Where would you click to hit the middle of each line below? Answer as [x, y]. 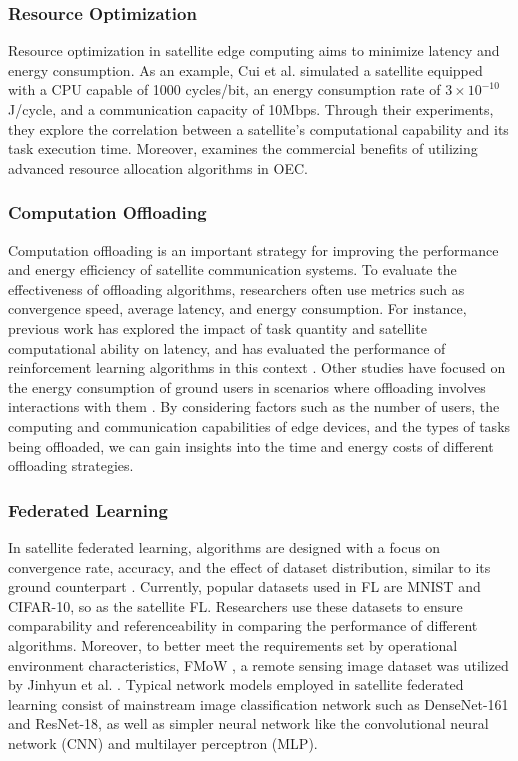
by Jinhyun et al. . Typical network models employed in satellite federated [236, 684]
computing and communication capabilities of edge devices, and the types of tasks [259, 425]
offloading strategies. [71, 465]
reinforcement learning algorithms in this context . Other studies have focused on [257, 367]
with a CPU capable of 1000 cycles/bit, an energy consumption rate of [224, 89]
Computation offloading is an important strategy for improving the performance [253, 249]
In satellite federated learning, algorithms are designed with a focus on [224, 546]
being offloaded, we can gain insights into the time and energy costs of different [251, 445]
